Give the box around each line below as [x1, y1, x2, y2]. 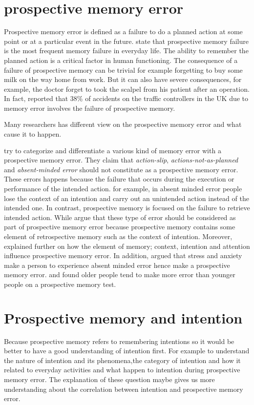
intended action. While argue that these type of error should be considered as [4, 212, 236, 222]
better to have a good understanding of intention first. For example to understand [4, 345, 250, 356]
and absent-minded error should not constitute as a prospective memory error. [4, 164, 238, 174]
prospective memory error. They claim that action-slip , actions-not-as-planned [4, 155, 238, 165]
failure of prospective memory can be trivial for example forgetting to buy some [4, 64, 243, 75]
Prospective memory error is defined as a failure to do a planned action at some [4, 26, 243, 37]
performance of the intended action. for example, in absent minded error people [4, 183, 242, 194]
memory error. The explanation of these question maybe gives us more [4, 374, 215, 385]
